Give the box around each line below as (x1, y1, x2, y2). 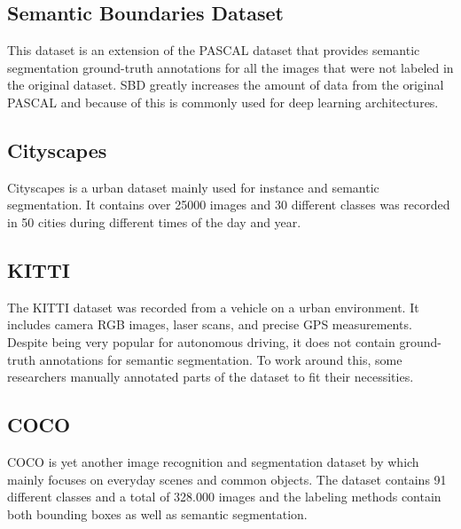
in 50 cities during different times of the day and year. (7, 212, 301, 231)
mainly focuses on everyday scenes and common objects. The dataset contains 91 (7, 470, 447, 488)
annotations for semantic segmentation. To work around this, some (39, 350, 402, 368)
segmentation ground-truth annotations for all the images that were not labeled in (7, 58, 454, 76)
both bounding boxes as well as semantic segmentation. (7, 504, 308, 523)
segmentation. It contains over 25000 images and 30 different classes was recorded (7, 195, 450, 214)
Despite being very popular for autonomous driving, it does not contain (7, 332, 395, 351)
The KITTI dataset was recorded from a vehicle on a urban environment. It (7, 297, 419, 316)
